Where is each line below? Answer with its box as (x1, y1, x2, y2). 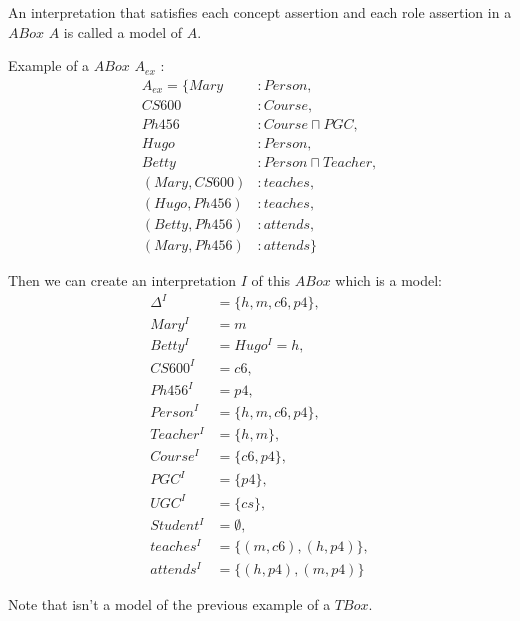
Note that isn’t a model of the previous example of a (8, 593, 331, 614)
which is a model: (335, 270, 442, 291)
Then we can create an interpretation (8, 270, 236, 291)
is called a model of (63, 21, 183, 42)
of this (251, 270, 291, 291)
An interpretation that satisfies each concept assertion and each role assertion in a (8, 2, 512, 22)
